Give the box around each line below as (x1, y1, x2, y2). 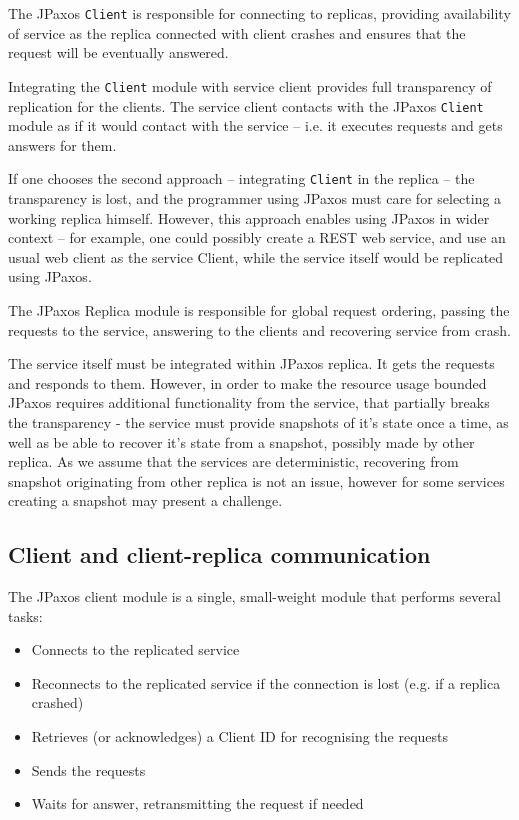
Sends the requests (31, 759, 146, 780)
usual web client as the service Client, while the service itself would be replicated (8, 246, 504, 267)
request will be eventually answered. (8, 42, 229, 63)
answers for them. (8, 134, 117, 155)
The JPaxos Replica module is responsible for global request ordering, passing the (8, 299, 510, 320)
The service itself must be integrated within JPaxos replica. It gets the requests (8, 353, 495, 374)
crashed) (31, 692, 84, 713)
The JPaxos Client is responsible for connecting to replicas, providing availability (8, 3, 511, 23)
